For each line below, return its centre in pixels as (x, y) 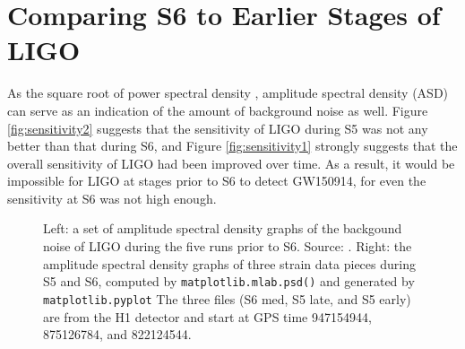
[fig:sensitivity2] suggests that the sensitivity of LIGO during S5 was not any (218, 128)
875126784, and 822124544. (117, 334)
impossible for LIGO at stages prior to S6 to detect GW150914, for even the (217, 181)
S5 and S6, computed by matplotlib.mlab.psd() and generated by (229, 281)
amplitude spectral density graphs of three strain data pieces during (229, 263)
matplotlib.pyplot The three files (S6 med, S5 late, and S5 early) (227, 298)
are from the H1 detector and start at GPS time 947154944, (207, 316)
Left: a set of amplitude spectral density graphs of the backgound (223, 228)
